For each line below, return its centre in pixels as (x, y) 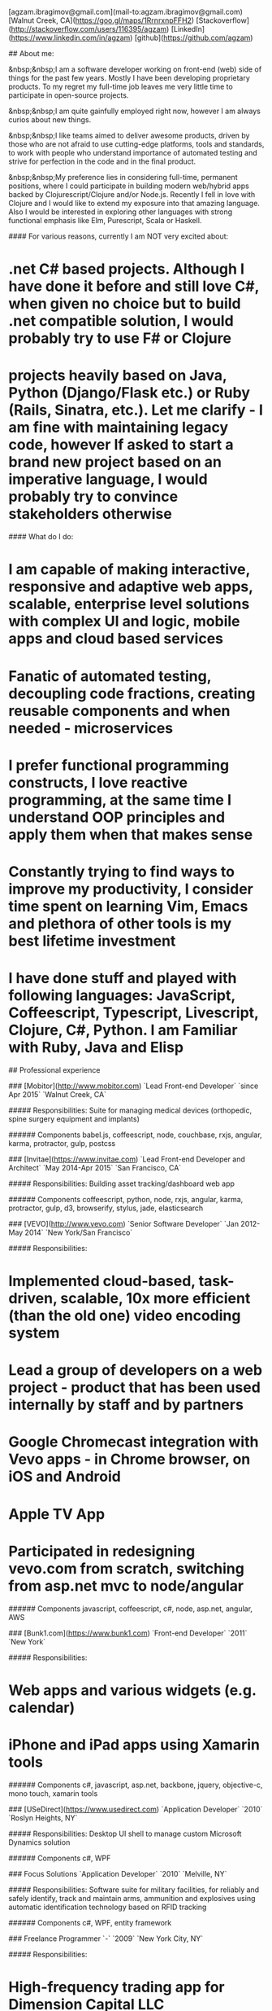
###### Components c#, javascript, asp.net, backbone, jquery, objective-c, (136, 1785)
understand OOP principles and (117, 817)
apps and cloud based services (116, 639)
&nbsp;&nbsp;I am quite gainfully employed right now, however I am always (135, 111)
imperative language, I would (108, 479)
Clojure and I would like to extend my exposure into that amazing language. (134, 203)
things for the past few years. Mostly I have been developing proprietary (129, 78)
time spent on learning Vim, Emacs (128, 906)
